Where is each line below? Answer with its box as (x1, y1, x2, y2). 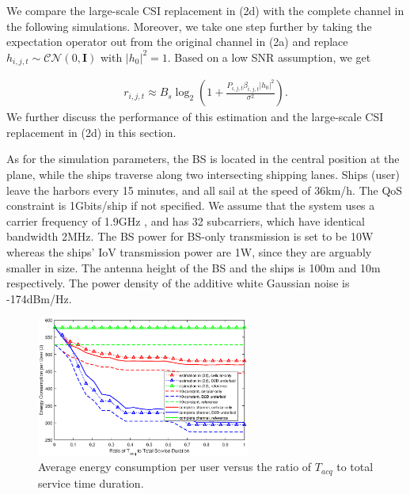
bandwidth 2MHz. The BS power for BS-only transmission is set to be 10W (6, 228, 374, 245)
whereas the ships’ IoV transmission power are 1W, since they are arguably (6, 244, 372, 260)
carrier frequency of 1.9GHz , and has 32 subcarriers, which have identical (6, 212, 365, 229)
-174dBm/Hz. (6, 290, 72, 306)
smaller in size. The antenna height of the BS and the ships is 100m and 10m (6, 259, 381, 275)
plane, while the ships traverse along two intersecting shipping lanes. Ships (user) (6, 166, 400, 183)
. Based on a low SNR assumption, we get (167, 48, 371, 65)
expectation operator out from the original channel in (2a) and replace (6, 33, 348, 50)
